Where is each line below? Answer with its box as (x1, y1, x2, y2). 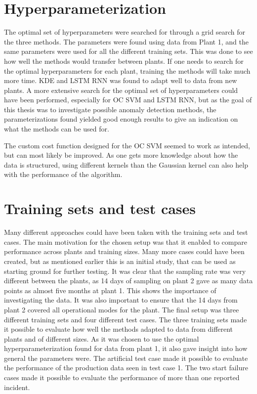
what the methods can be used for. (4, 124, 109, 134)
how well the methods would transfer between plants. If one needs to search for (4, 55, 244, 66)
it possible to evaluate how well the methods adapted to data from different (4, 324, 233, 334)
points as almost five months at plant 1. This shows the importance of (4, 285, 216, 295)
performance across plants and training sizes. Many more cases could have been (4, 246, 245, 257)
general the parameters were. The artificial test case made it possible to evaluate (4, 352, 248, 363)
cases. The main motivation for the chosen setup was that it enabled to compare (4, 236, 247, 247)
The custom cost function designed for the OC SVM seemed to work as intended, (4, 140, 250, 150)
